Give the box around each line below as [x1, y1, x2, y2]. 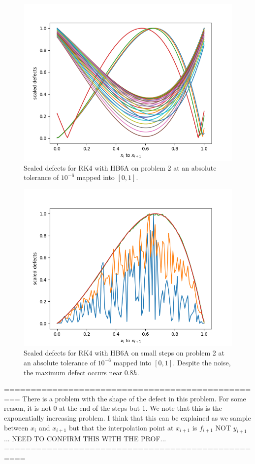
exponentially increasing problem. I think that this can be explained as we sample [4, 412, 251, 423]
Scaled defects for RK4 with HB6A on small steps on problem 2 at [24, 348, 224, 358]
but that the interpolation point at [68, 422, 174, 432]
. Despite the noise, [173, 357, 231, 367]
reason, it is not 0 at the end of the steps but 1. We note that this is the [4, 403, 222, 413]
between [4, 422, 29, 432]
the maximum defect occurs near [24, 367, 123, 377]
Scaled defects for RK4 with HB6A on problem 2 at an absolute [24, 162, 217, 173]
